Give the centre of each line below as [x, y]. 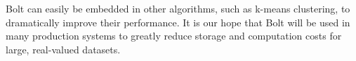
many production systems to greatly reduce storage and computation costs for [174, 36]
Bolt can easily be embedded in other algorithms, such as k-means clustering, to [178, 8]
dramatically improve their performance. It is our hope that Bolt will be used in [178, 22]
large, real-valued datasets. [63, 49]
